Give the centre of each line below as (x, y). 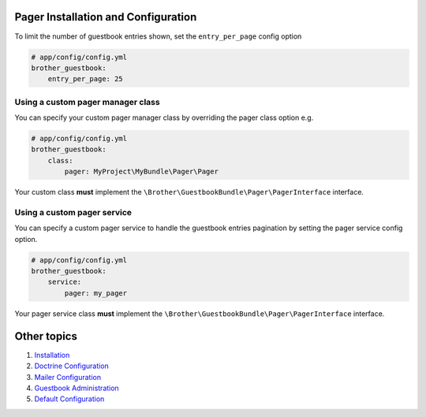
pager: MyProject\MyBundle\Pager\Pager (141, 172)
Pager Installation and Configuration (106, 17)
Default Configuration (69, 399)
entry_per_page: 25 (86, 79)
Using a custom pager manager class (88, 102)
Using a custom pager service (73, 212)
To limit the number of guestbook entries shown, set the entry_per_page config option (158, 36)
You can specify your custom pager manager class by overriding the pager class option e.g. (164, 117)
